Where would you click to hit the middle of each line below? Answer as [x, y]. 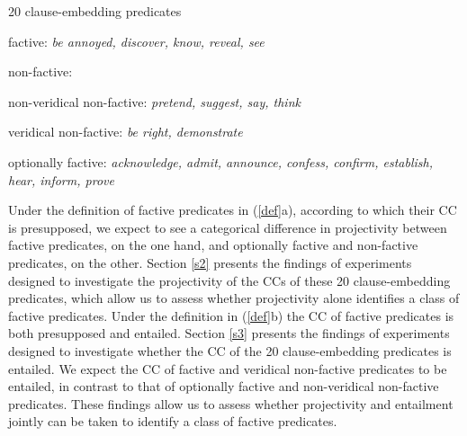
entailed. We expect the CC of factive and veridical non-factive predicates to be [228, 368]
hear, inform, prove [61, 179]
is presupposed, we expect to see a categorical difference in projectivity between [228, 227]
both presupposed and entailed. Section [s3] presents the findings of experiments [229, 333]
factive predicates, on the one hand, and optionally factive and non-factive [213, 245]
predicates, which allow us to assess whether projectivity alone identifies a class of [234, 298]
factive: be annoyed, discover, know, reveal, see [136, 41]
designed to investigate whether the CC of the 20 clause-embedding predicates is [230, 350]
